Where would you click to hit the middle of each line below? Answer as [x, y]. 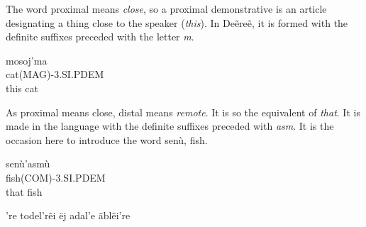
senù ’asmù [28, 164]
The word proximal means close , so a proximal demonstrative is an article [166, 9]
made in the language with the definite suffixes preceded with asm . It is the [170, 126]
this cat [22, 88]
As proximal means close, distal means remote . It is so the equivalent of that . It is [183, 112]
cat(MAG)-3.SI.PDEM [55, 74]
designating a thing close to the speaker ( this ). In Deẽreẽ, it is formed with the [177, 22]
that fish [24, 191]
